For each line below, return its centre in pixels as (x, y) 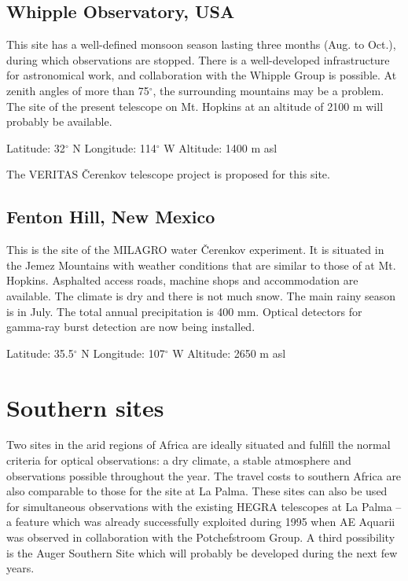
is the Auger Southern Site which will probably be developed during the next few (202, 552)
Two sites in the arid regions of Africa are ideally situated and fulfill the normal (198, 445)
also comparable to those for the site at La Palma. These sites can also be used (197, 491)
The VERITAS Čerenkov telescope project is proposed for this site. (168, 174)
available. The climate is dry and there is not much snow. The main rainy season (201, 295)
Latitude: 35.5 (40, 353)
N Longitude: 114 (114, 147)
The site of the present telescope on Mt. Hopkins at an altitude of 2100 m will (195, 106)
